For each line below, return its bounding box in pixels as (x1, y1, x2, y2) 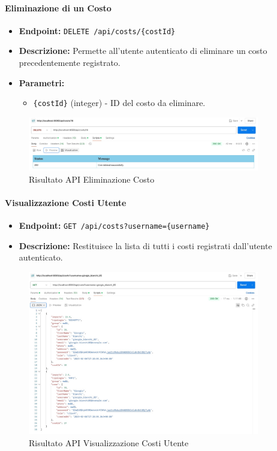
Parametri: (19, 76, 65, 89)
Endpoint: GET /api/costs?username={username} (19, 219, 210, 231)
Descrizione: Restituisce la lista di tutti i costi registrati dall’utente (19, 239, 272, 252)
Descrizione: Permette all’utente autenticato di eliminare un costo (19, 44, 267, 57)
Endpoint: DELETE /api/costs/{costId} (19, 24, 176, 37)
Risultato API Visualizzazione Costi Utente (29, 436, 189, 449)
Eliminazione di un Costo (5, 1, 112, 14)
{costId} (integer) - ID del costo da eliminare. (33, 96, 206, 109)
